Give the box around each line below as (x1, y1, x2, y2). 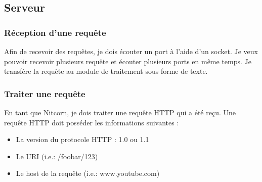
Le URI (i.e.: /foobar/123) (16, 151, 98, 161)
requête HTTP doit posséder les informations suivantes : (4, 117, 179, 127)
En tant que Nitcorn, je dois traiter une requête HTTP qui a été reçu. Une (4, 107, 236, 117)
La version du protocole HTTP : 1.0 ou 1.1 (16, 134, 149, 145)
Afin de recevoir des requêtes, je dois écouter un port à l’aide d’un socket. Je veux (4, 46, 258, 56)
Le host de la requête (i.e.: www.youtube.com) (16, 168, 160, 178)
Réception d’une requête (4, 26, 106, 38)
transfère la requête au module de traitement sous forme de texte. (4, 66, 208, 76)
